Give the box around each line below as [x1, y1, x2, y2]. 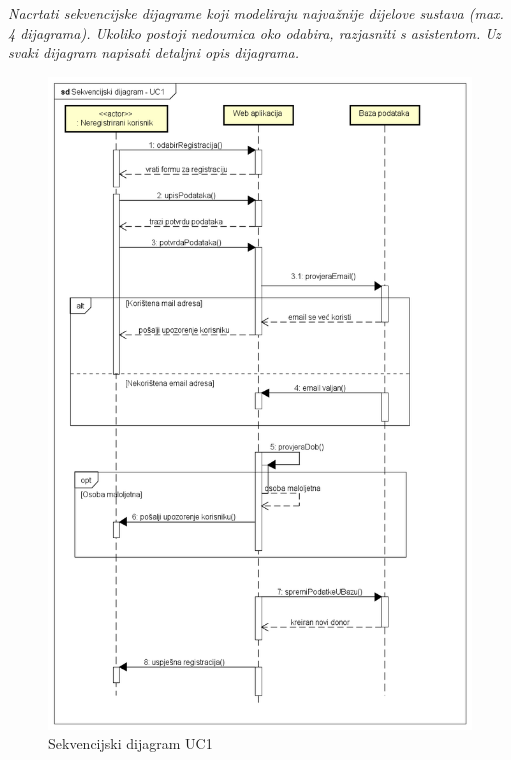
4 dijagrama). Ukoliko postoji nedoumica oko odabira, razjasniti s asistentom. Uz [8, 22, 501, 43]
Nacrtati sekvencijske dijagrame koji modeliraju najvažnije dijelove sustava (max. [8, 3, 504, 23]
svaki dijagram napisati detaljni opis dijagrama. [8, 42, 299, 63]
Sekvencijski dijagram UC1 [48, 733, 213, 754]
